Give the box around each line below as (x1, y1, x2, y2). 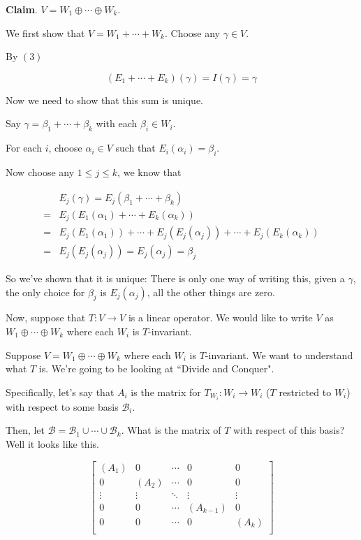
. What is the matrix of (121, 423, 221, 437)
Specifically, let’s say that (6, 384, 115, 399)
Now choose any (6, 164, 75, 179)
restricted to (279, 384, 332, 399)
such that (115, 140, 156, 155)
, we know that (117, 164, 182, 179)
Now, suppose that (6, 310, 86, 325)
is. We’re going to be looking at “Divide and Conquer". (38, 361, 274, 376)
